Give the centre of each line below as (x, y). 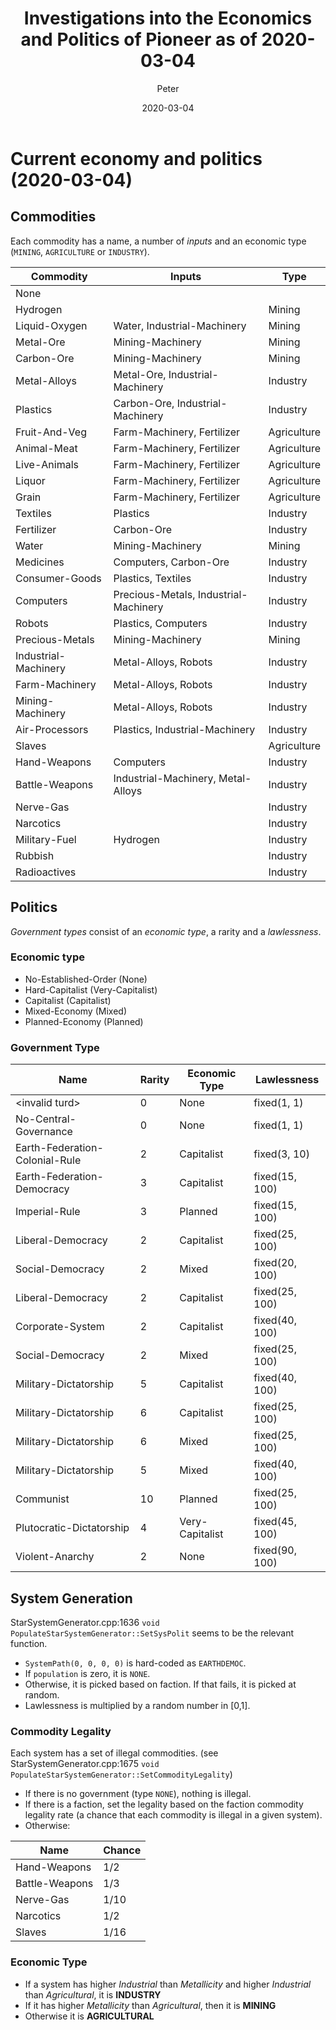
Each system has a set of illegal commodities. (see (114, 1753)
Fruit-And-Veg (51, 432)
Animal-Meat (46, 448)
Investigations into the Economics (168, 18)
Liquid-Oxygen (51, 325)
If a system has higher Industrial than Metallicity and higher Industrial (168, 1984)
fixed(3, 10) (281, 1154)
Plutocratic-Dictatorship (72, 1528)
